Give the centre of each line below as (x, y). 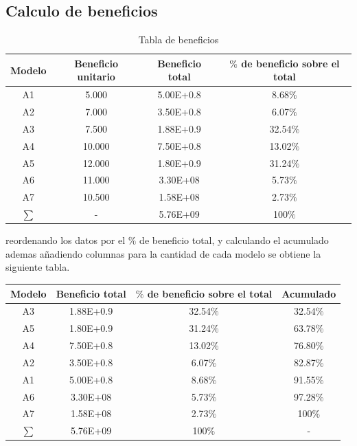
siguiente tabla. (38, 267)
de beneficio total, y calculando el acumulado (234, 240)
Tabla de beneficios (178, 40)
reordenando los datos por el (66, 240)
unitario (96, 77)
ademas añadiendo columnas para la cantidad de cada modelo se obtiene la (163, 253)
